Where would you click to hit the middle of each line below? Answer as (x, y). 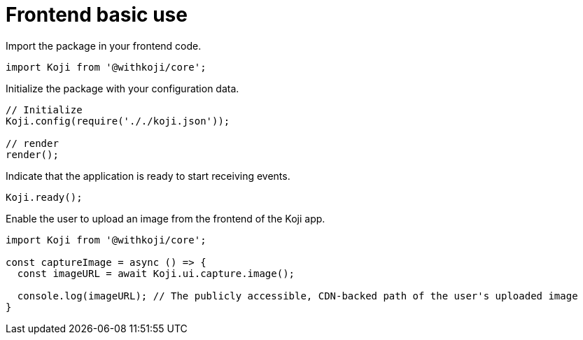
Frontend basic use (97, 15)
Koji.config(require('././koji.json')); (118, 121)
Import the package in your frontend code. (104, 45)
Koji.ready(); (44, 197)
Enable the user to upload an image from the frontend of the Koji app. (166, 218)
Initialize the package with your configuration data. (122, 88)
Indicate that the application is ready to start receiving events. (148, 176)
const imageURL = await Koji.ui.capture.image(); (156, 273)
